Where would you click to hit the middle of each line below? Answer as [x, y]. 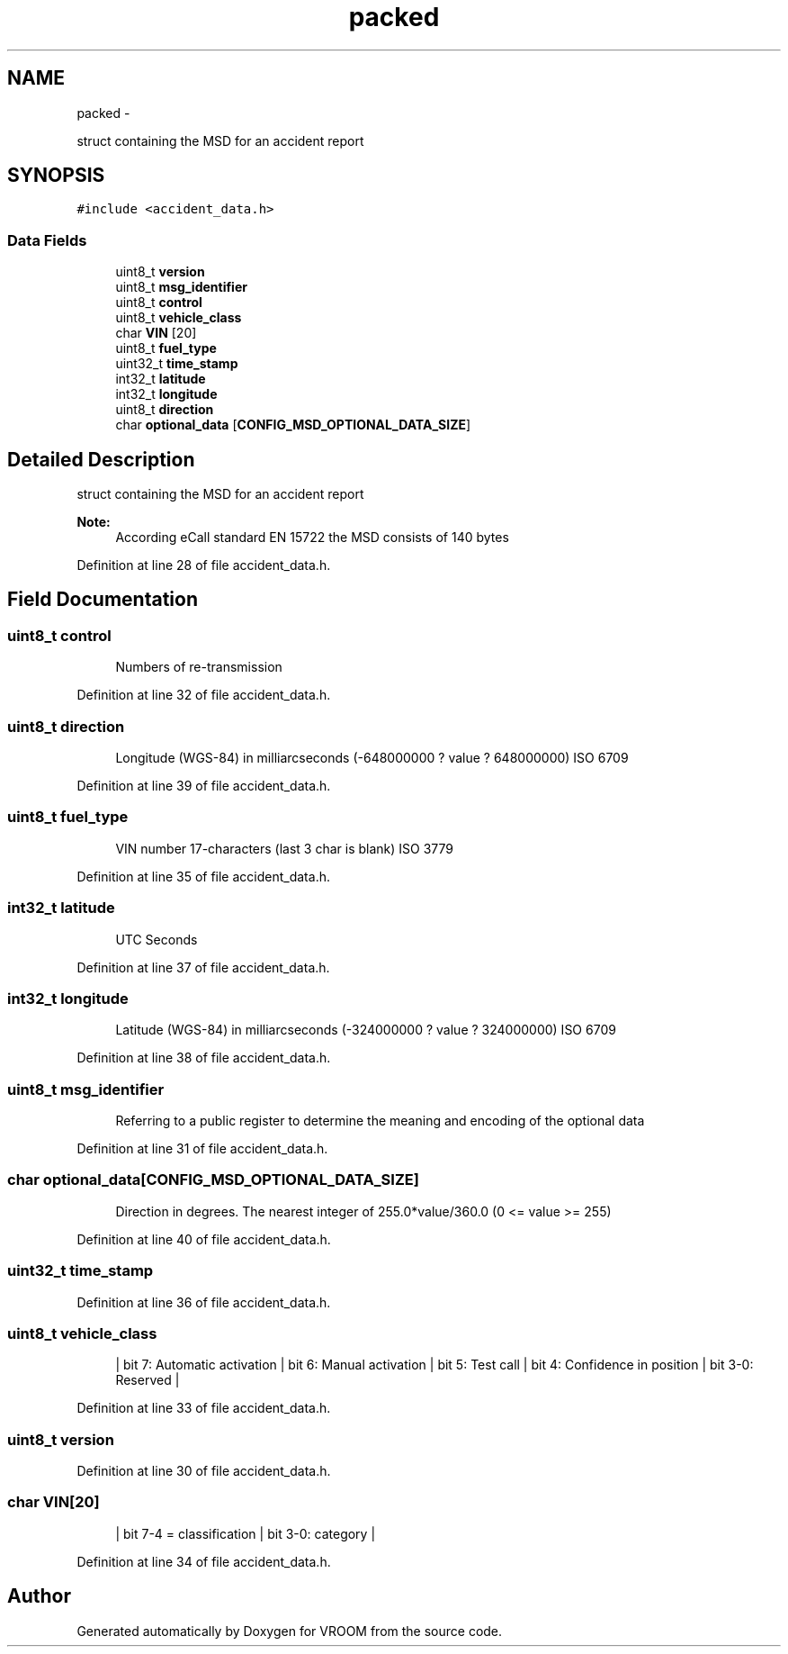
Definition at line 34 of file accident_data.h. [204, 1561]
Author [39, 1596]
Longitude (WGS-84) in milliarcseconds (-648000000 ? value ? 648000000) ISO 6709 [372, 758]
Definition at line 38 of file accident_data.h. [204, 1058]
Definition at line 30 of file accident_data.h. [204, 1471]
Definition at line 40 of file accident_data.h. [204, 1239]
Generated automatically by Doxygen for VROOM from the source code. [290, 1631]
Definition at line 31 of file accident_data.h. [202, 1148]
